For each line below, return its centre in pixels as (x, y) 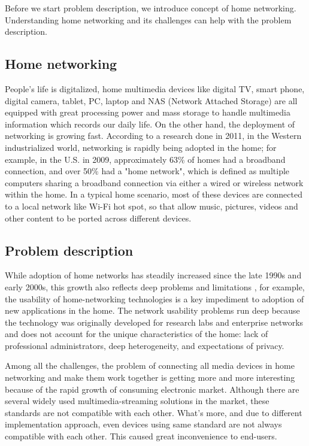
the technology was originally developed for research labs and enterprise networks (154, 322)
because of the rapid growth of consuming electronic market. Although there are (152, 389)
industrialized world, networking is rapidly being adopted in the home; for (141, 147)
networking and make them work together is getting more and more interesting (150, 377)
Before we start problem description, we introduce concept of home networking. (151, 8)
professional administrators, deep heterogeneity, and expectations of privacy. (145, 345)
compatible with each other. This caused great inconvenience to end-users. (141, 436)
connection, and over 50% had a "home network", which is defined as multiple (147, 171)
